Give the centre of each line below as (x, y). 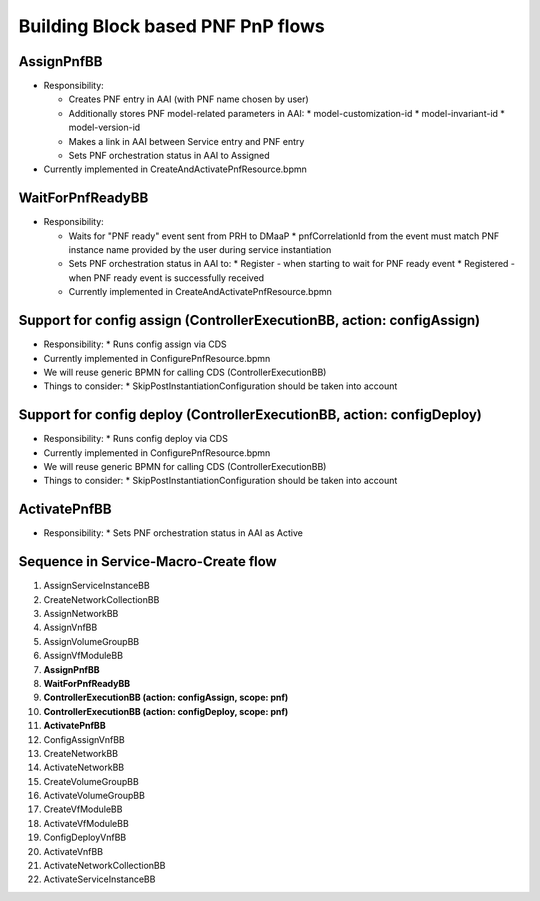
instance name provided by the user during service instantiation (200, 250)
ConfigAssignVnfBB (84, 739)
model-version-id (104, 127)
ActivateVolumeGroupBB (94, 796)
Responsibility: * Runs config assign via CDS (135, 344)
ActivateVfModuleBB (86, 823)
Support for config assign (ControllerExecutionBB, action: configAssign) (249, 320)
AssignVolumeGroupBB (91, 641)
